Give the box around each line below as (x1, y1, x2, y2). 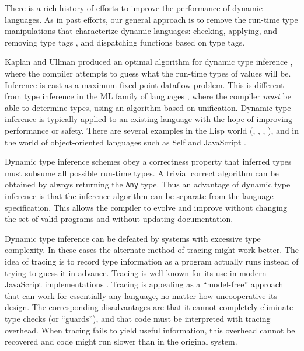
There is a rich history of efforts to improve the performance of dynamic (5, 2, 263, 13)
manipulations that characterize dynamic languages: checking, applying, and (5, 25, 277, 37)
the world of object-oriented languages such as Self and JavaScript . (5, 135, 246, 148)
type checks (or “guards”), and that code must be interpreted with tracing (5, 312, 271, 324)
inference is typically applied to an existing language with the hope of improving (5, 113, 292, 125)
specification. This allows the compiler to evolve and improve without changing (5, 201, 288, 213)
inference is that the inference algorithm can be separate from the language (5, 189, 274, 201)
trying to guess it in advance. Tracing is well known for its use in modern (5, 266, 267, 279)
